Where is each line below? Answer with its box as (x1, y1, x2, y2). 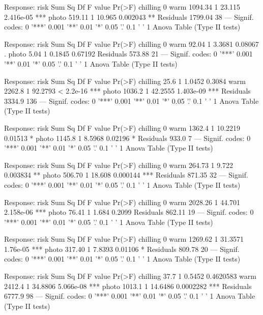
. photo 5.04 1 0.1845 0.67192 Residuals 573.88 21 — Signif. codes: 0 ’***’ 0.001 (4, 48, 253, 59)
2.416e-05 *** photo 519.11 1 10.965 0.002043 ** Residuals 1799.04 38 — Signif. (4, 11, 254, 22)
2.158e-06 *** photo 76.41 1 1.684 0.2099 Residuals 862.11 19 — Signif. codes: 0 (4, 207, 254, 217)
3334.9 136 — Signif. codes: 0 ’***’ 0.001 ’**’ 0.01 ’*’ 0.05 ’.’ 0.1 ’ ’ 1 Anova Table (4, 95, 259, 106)
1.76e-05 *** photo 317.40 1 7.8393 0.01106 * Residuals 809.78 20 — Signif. (4, 243, 240, 254)
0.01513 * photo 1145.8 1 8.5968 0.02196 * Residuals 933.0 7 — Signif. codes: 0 (4, 132, 251, 143)
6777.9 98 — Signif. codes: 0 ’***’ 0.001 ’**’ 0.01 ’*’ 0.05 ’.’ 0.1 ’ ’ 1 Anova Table (4, 291, 255, 301)
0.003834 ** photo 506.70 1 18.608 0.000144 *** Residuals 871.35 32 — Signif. (4, 169, 248, 180)
